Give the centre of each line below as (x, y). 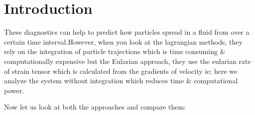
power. (14, 90)
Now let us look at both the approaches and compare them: (95, 107)
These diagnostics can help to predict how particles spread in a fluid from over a (127, 32)
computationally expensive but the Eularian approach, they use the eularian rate (127, 61)
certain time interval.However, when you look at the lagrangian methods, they (123, 41)
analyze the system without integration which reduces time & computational (121, 81)
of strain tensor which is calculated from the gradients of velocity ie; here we (121, 71)
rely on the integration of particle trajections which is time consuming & (115, 51)
